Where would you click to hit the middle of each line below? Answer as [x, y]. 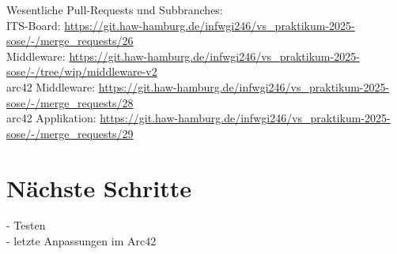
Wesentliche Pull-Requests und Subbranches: [115, 9]
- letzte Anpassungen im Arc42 [81, 241]
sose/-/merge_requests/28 [70, 102]
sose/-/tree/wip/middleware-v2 [82, 71]
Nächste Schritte [99, 187]
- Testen [26, 225]
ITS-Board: [34, 25]
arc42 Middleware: [51, 86]
